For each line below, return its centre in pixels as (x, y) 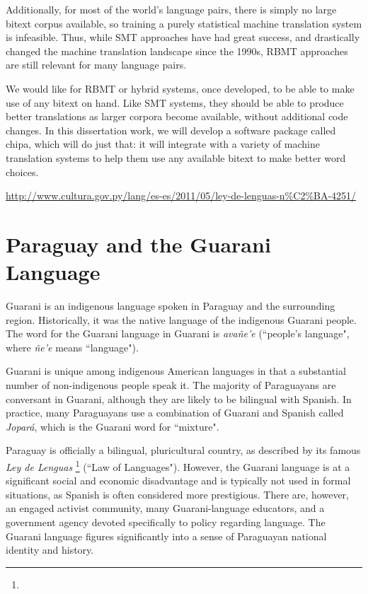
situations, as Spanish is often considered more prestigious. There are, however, (177, 494)
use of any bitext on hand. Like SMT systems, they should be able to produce (175, 102)
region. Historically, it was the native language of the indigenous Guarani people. (181, 319)
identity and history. (50, 550)
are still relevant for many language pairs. (96, 65)
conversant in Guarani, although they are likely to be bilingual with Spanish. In (179, 398)
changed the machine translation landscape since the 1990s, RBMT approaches (177, 51)
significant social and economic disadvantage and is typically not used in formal (178, 481)
